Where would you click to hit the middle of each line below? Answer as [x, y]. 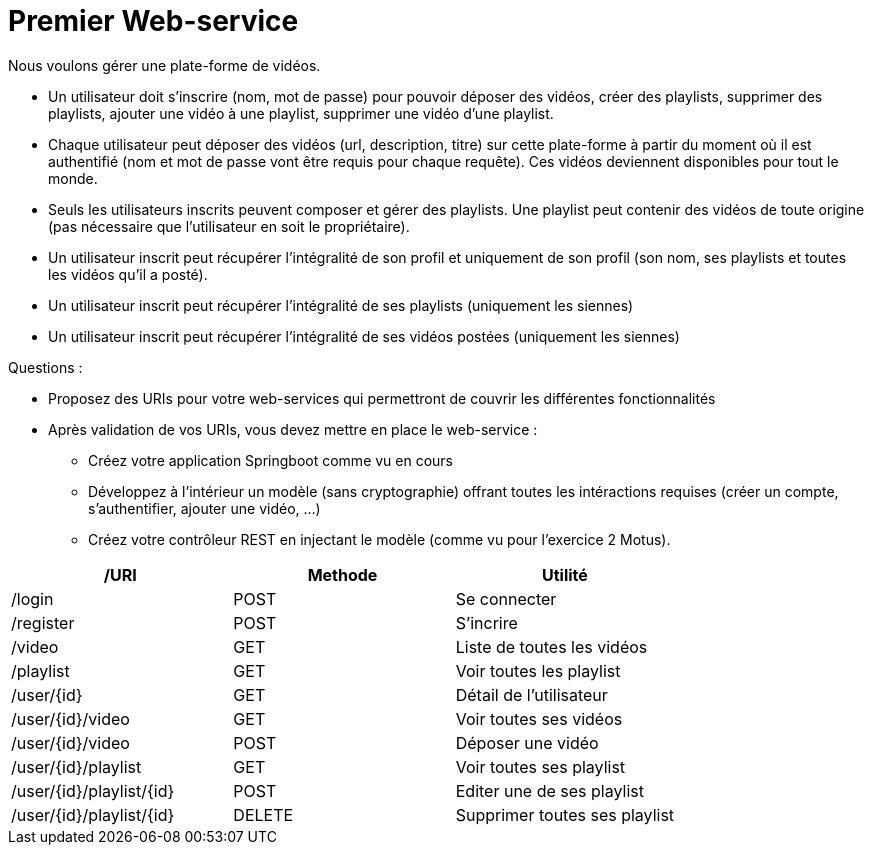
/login [32, 598]
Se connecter [506, 598]
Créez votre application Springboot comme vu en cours [271, 460]
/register [43, 622]
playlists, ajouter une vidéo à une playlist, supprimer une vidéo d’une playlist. [301, 113]
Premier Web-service [153, 21]
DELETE [263, 814]
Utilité [565, 574]
